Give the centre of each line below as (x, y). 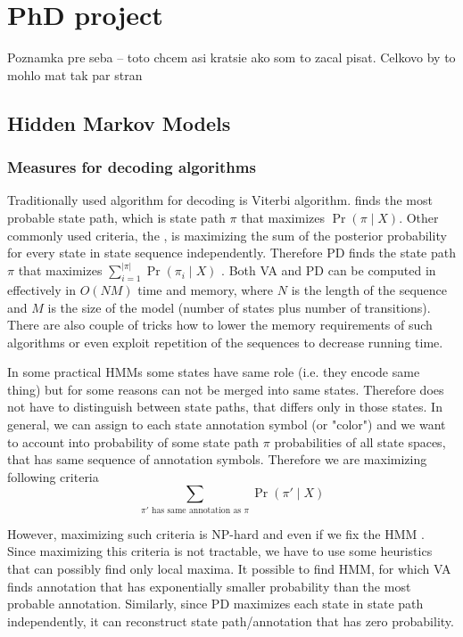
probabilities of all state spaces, (360, 441)
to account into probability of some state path (133, 441)
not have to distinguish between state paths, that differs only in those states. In (225, 407)
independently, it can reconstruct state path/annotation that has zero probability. (231, 621)
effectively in (41, 289)
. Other (419, 217)
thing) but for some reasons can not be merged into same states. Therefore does (226, 389)
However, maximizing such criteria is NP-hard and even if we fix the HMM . (216, 533)
